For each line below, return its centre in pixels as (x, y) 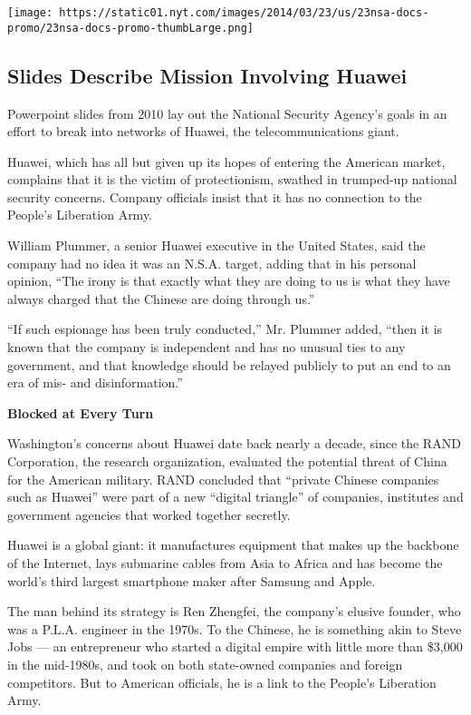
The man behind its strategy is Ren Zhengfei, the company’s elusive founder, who (234, 611)
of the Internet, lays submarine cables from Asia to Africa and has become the (225, 562)
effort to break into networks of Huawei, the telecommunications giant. (203, 131)
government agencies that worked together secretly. (149, 514)
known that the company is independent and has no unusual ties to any (207, 347)
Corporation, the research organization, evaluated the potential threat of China (227, 461)
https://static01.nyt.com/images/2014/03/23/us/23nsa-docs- (244, 13)
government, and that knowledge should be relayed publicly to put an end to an (229, 364)
